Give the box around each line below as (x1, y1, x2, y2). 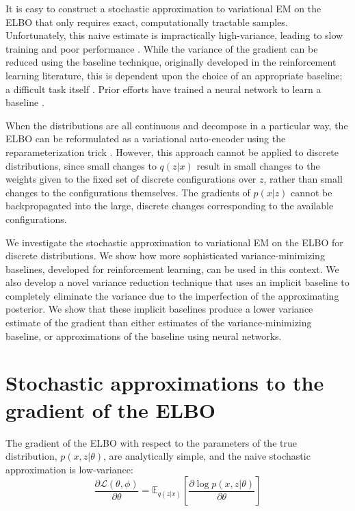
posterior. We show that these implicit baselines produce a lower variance (5, 302, 313, 316)
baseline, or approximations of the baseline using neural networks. (5, 328, 282, 343)
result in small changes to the (196, 158, 320, 172)
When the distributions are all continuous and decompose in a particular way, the (5, 118, 348, 132)
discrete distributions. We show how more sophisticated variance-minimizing (5, 248, 325, 263)
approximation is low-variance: (5, 462, 133, 476)
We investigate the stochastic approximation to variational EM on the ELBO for (5, 235, 343, 249)
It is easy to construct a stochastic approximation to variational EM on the (5, 1, 321, 15)
